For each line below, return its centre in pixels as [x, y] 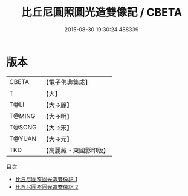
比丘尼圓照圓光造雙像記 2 [47, 187]
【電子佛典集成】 [67, 82]
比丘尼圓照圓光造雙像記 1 [46, 179]
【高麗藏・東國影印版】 [76, 150]
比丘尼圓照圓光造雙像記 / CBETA [102, 12]
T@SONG [23, 127]
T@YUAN [23, 139]
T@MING [22, 116]
